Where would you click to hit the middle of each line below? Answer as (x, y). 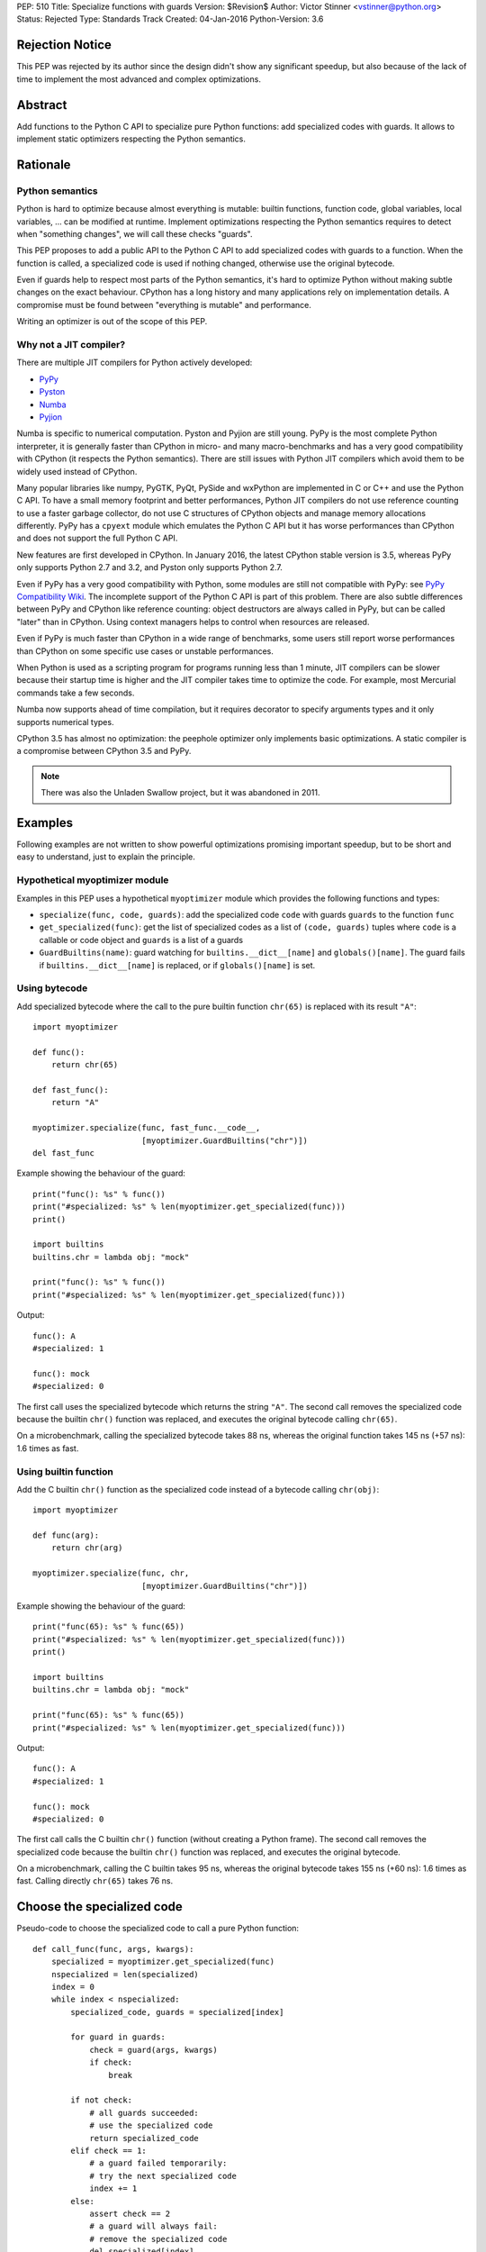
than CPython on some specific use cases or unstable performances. (145, 651)
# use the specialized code (151, 2125)
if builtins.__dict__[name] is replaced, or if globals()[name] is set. (177, 965)
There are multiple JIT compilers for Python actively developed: (135, 363)
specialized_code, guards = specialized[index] (177, 2012)
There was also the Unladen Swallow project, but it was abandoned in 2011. (180, 793)
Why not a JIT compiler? (71, 345)
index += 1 (113, 2188)
